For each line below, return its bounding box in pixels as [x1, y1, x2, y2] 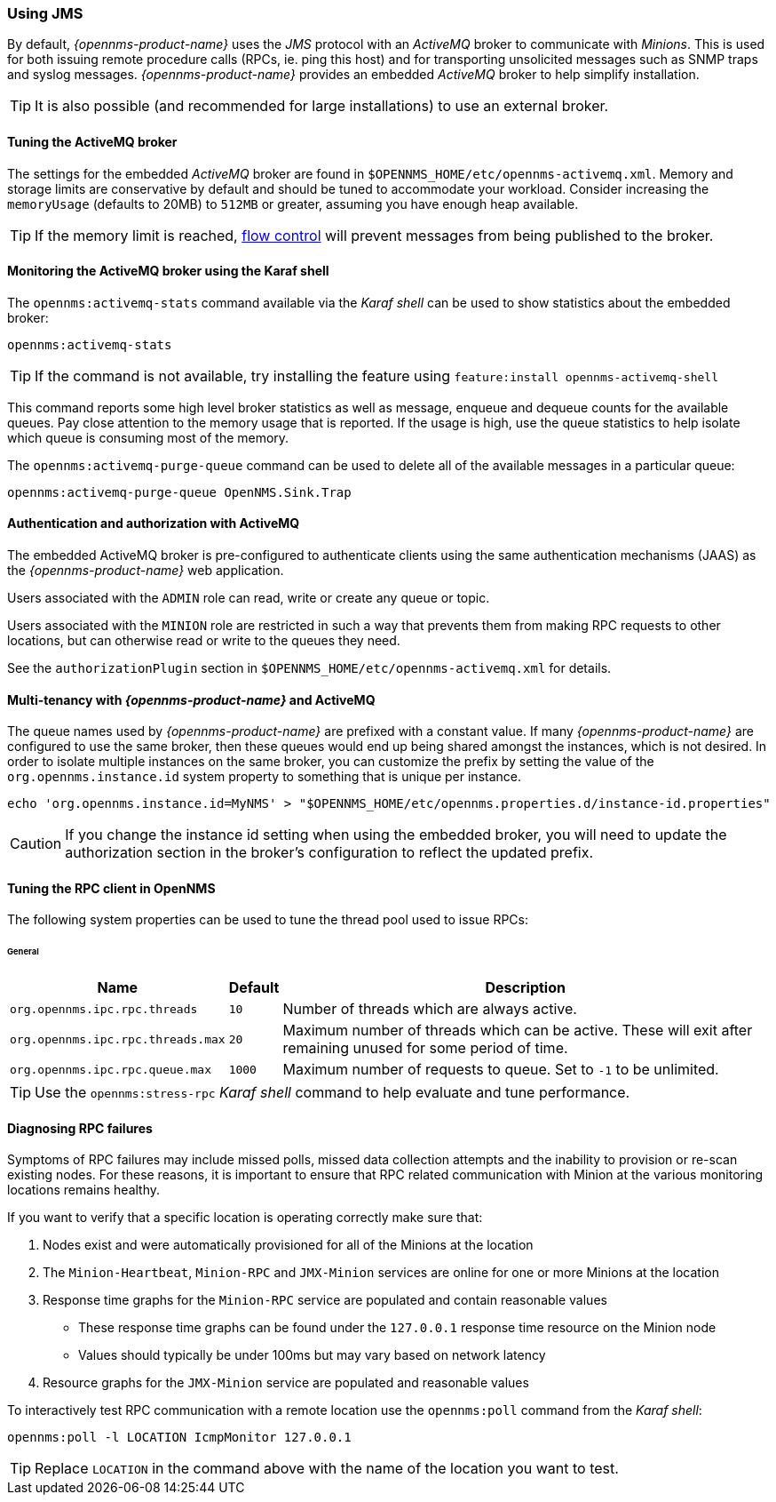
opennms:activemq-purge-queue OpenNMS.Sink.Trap [7, 484, 352, 499]
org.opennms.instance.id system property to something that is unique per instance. [7, 769, 521, 785]
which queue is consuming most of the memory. [7, 429, 289, 445]
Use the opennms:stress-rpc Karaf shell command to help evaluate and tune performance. [35, 1083, 630, 1102]
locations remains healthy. [7, 1182, 161, 1198]
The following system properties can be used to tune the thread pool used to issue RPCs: [7, 912, 528, 928]
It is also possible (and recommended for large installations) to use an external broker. [35, 97, 609, 116]
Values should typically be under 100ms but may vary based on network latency [78, 1347, 546, 1363]
